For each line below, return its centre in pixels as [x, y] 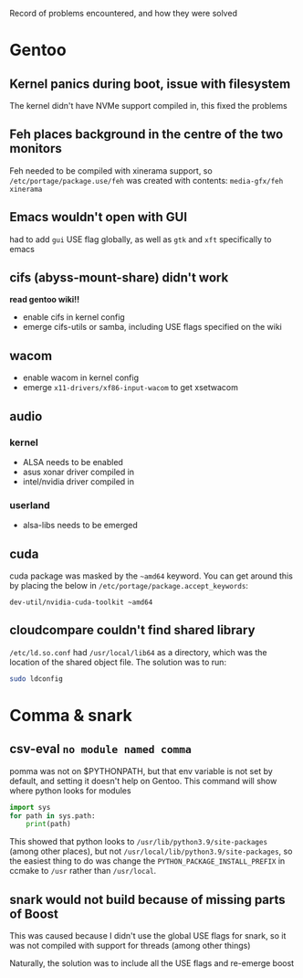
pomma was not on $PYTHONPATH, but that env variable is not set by [141, 771]
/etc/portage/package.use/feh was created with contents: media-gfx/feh [146, 180]
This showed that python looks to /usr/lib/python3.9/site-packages [138, 842]
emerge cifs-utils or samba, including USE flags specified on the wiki [152, 327]
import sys [30, 807]
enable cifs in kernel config [73, 317]
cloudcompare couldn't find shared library [132, 630]
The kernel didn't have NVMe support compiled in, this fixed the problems [148, 106]
